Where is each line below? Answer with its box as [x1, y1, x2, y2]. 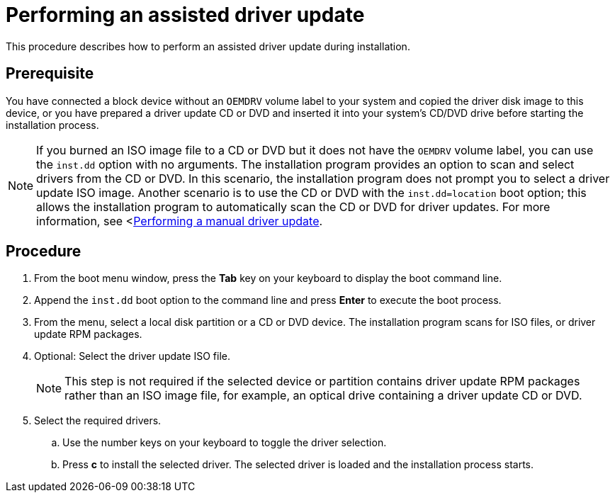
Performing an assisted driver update [6, 3, 365, 27]
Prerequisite [6, 64, 94, 83]
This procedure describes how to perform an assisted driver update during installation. [6, 40, 410, 52]
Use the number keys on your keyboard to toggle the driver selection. [62, 436, 387, 449]
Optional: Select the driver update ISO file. [34, 350, 231, 363]
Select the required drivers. [34, 414, 162, 427]
